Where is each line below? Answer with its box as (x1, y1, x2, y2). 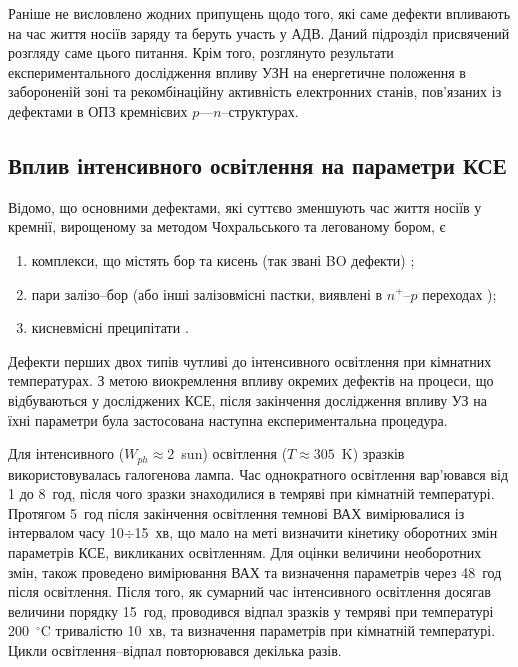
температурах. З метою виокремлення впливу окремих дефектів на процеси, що (8, 370, 494, 391)
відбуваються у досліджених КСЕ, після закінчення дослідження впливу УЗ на (8, 389, 487, 410)
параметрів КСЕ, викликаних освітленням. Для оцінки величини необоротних (8, 541, 482, 562)
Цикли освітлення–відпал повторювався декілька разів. (8, 639, 342, 660)
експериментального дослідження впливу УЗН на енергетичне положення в (8, 61, 466, 82)
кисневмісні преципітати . (31, 317, 189, 338)
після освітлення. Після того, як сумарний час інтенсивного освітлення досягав (8, 581, 491, 602)
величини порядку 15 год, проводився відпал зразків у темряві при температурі (8, 600, 494, 621)
